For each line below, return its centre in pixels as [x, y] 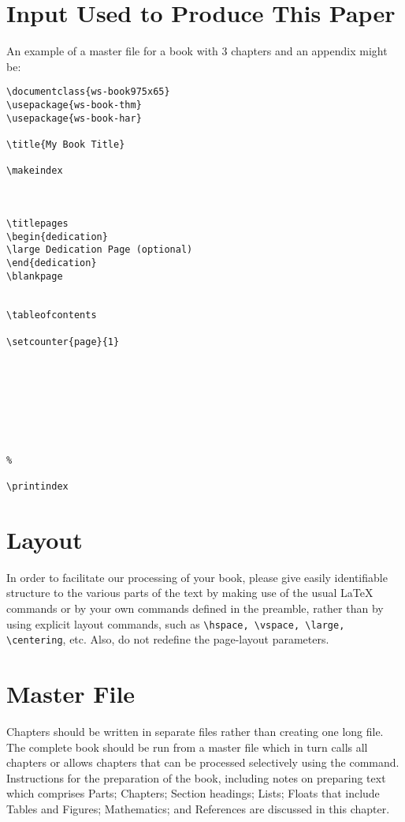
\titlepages [37, 223]
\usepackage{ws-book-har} [74, 118]
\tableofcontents [52, 315]
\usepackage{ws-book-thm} [74, 105]
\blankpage [35, 276]
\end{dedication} [52, 263]
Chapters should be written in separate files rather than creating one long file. [195, 731]
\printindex [37, 486]
